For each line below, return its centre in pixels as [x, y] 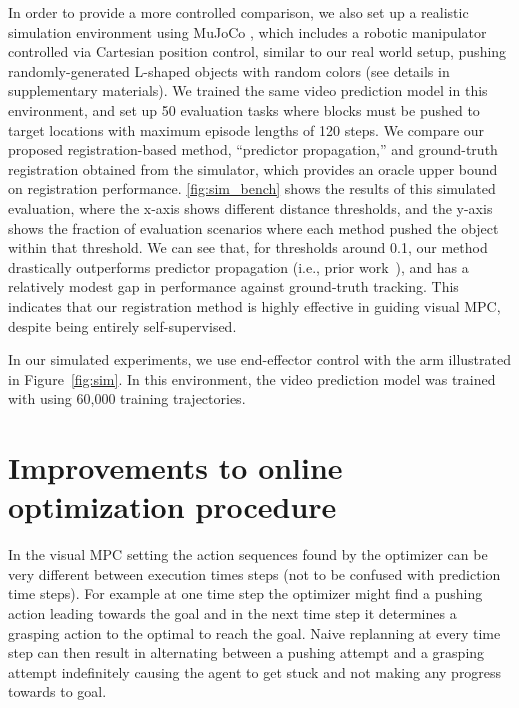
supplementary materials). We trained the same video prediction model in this [248, 90]
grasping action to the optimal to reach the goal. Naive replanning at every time [254, 632]
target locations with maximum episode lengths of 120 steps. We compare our [246, 129]
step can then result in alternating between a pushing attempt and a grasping [246, 652]
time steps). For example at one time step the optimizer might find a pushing [245, 593]
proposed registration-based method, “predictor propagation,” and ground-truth [253, 149]
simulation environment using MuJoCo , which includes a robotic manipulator [247, 31]
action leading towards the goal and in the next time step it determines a [232, 612]
